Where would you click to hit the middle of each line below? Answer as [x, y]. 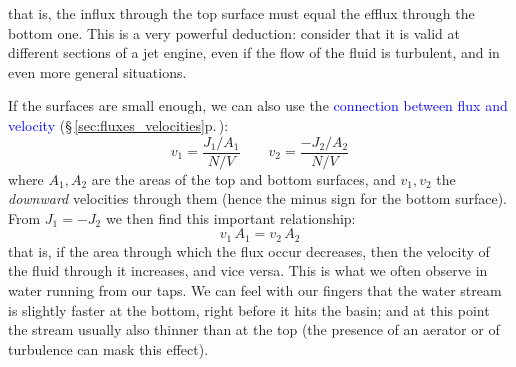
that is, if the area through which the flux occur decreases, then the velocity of [249, 250]
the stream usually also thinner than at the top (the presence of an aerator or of [254, 329]
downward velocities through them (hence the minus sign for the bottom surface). [257, 198]
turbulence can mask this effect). [108, 348]
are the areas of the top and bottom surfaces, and [243, 178]
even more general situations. [97, 71]
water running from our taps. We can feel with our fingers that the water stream [255, 290]
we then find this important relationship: [230, 217]
